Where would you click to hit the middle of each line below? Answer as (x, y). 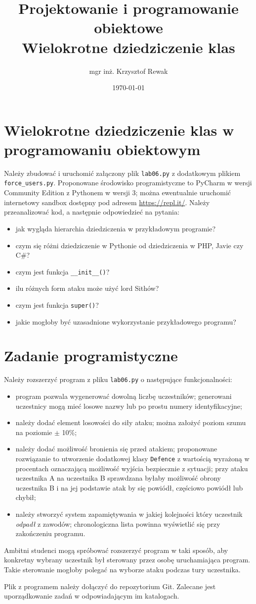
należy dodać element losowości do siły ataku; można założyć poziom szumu (131, 422)
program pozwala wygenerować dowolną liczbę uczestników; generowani (124, 396)
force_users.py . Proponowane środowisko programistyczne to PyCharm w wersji (128, 183)
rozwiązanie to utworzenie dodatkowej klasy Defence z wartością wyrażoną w (132, 458)
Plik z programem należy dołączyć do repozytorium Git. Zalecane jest (110, 586)
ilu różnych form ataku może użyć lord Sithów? (87, 288)
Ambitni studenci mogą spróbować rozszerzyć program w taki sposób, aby (116, 550)
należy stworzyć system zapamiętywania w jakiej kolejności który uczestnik (129, 514)
